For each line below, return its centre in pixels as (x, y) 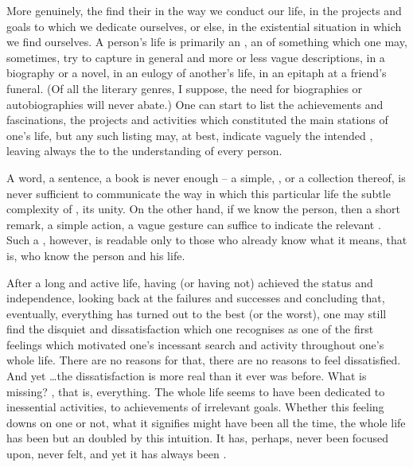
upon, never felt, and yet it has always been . (117, 454)
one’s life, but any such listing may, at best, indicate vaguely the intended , (190, 135)
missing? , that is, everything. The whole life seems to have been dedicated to (196, 391)
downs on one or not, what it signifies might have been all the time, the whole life (206, 422)
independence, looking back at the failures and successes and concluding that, (196, 298)
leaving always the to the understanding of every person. (144, 151)
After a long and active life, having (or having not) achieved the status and (190, 282)
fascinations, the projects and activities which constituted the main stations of (197, 120)
